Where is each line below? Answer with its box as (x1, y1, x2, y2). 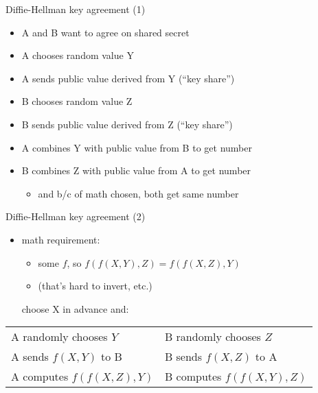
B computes (164, 368, 222, 385)
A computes (11, 368, 69, 385)
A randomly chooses (11, 329, 108, 345)
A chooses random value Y (21, 48, 134, 62)
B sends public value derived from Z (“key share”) (21, 117, 233, 131)
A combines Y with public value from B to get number (21, 140, 252, 154)
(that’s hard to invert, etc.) (38, 278, 152, 293)
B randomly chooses (164, 329, 261, 345)
